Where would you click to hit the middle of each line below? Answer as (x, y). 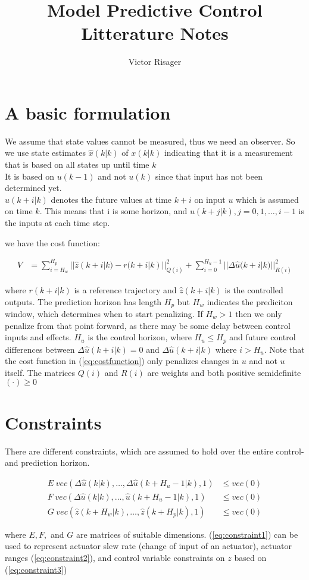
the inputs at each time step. (57, 222)
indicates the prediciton (250, 301)
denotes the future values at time (111, 199)
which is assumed (267, 199)
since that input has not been (209, 176)
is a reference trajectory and (125, 289)
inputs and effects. (38, 337)
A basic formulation (88, 112)
